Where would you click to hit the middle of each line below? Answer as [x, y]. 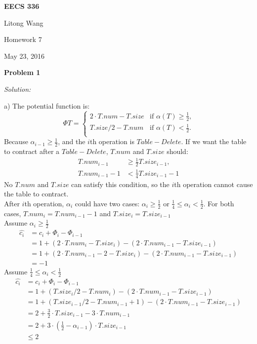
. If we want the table [214, 141]
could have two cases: [107, 203]
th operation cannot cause [214, 184]
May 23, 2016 [24, 56]
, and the [72, 141]
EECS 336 [22, 6]
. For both [219, 203]
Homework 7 [23, 39]
